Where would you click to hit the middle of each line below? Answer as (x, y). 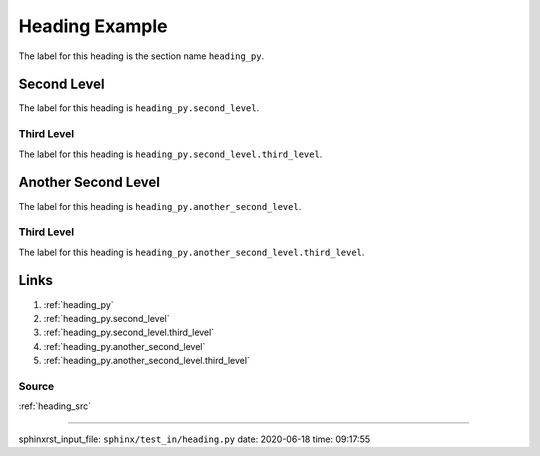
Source (36, 386)
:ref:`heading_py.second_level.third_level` (129, 332)
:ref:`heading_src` (55, 406)
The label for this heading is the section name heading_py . (141, 56)
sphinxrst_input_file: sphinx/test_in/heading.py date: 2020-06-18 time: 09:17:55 (194, 439)
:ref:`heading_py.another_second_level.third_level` (146, 361)
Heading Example (93, 26)
